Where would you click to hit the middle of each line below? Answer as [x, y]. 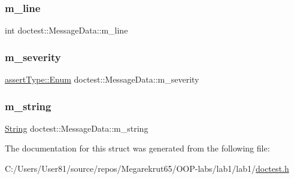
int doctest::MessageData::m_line [66, 30]
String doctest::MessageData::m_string [77, 128]
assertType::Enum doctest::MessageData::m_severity [102, 79]
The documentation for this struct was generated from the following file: [137, 148]
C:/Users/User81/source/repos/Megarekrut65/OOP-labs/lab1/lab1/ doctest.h [147, 169]
